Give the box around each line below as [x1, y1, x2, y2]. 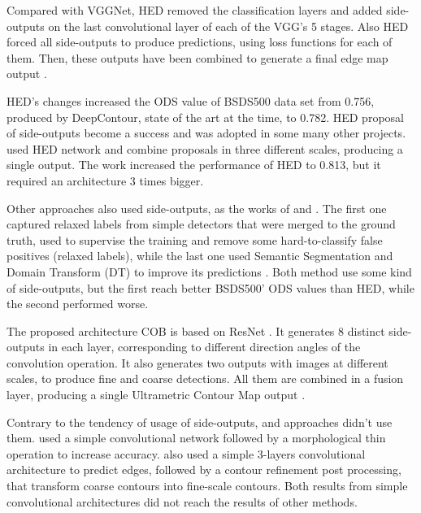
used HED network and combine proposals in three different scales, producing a [7, 140, 403, 157]
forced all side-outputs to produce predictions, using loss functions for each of [7, 33, 393, 50]
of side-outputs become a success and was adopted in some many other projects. [7, 124, 406, 141]
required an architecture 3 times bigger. [7, 172, 204, 189]
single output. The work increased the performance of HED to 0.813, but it [7, 156, 381, 173]
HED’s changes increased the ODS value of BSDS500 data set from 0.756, [7, 92, 375, 109]
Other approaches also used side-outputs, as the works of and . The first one [7, 199, 387, 216]
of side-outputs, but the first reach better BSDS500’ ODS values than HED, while [7, 279, 414, 296]
